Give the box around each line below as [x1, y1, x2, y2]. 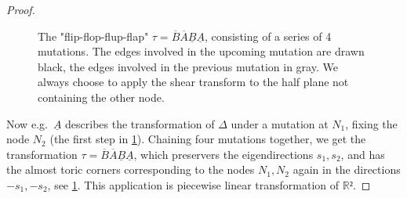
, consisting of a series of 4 [204, 27, 332, 44]
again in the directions [293, 161, 401, 178]
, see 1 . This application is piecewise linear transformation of [47, 176, 340, 193]
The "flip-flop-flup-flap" [38, 27, 149, 44]
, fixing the [345, 115, 398, 131]
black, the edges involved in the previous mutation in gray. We [38, 58, 338, 74]
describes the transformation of [65, 115, 215, 131]
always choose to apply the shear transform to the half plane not [38, 74, 349, 90]
